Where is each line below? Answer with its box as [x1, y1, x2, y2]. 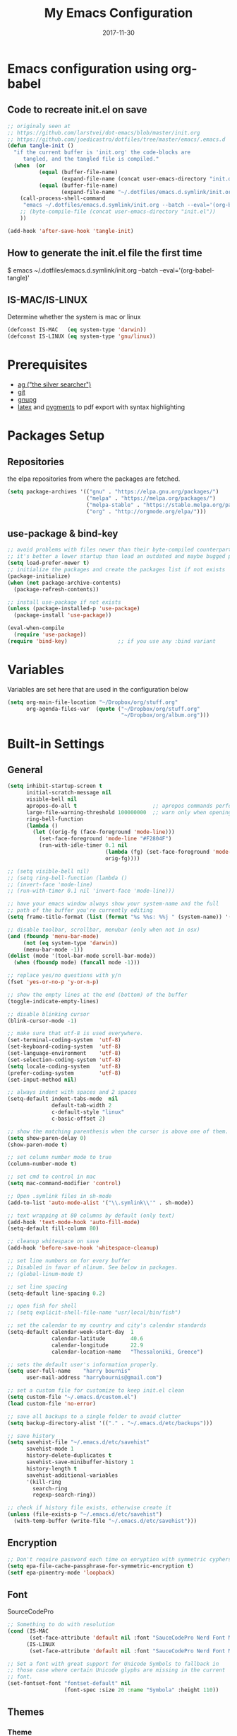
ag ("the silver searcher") [17, 380, 92, 389]
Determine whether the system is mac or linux [7, 313, 141, 321]
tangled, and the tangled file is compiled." [23, 156, 159, 163]
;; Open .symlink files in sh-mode [7, 1192, 112, 1199]
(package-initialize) [7, 572, 71, 580]
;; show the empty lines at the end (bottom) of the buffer [7, 991, 188, 998]
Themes [7, 1706, 44, 1718]
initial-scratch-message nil [25, 789, 112, 796]
